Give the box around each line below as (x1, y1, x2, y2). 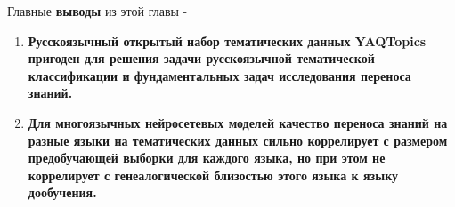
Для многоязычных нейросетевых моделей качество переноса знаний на (28, 113, 448, 131)
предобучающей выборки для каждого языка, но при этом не (28, 148, 386, 167)
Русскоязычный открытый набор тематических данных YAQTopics (28, 31, 427, 50)
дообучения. (28, 183, 97, 202)
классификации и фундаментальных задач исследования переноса (28, 66, 411, 84)
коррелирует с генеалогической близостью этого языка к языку (28, 165, 399, 184)
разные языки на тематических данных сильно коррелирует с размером (28, 131, 448, 149)
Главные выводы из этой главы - (7, 2, 188, 20)
